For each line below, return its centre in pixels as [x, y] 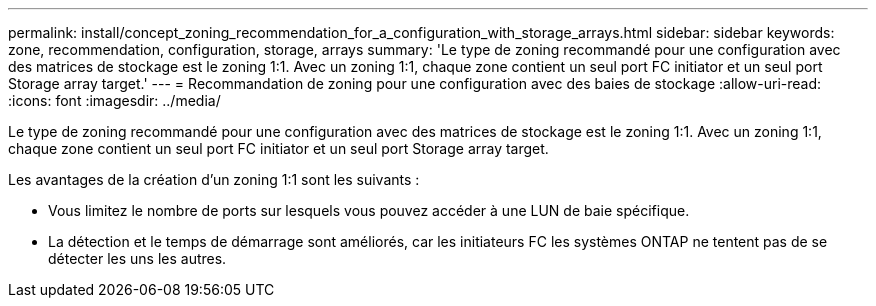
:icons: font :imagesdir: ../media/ [114, 100]
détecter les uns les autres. [137, 258]
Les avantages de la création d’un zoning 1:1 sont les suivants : [214, 179]
